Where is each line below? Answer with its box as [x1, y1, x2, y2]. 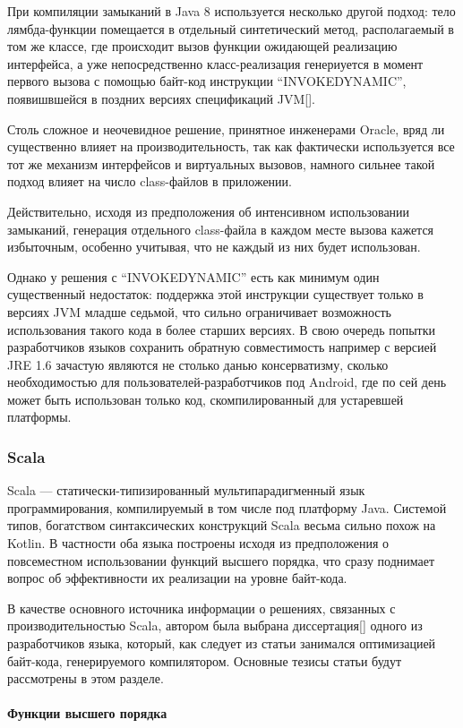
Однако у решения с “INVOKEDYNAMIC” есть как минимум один [7, 267, 380, 286]
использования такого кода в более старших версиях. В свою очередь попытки [7, 320, 436, 338]
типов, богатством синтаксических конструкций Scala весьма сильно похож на [7, 516, 436, 535]
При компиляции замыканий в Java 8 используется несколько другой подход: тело [7, 2, 456, 20]
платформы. [7, 407, 72, 426]
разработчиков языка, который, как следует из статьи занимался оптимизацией [7, 634, 436, 653]
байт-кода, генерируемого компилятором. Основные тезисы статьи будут [7, 651, 402, 670]
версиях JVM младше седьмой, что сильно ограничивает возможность [7, 302, 391, 321]
